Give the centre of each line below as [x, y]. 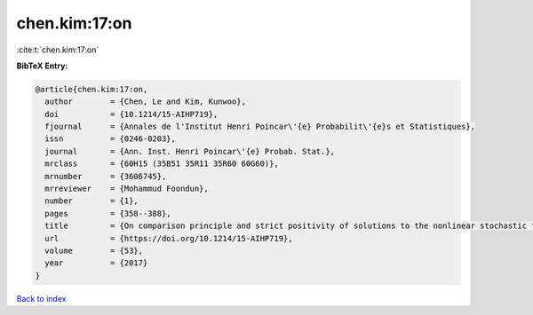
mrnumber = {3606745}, [106, 176]
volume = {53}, [94, 251]
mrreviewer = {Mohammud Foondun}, [127, 189]
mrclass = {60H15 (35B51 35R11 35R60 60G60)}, [162, 164]
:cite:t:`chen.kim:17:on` [58, 50]
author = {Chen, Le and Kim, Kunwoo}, [145, 102]
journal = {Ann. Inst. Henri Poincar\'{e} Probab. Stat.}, [190, 151]
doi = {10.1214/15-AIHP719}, [131, 114]
